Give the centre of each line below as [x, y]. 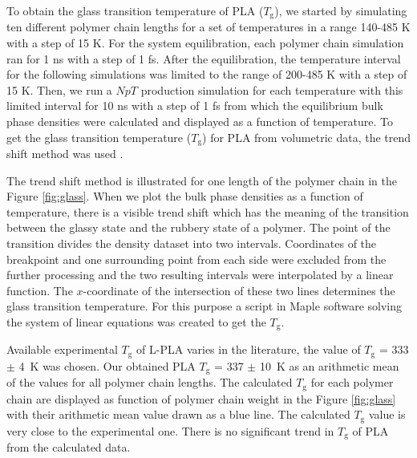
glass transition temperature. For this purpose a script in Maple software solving [204, 306]
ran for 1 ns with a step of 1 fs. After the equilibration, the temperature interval [204, 58]
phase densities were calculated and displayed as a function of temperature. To [200, 122]
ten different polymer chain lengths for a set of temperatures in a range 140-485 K [208, 27]
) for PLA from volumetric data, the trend [307, 137]
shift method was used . [65, 154]
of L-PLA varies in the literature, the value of [249, 349]
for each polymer [352, 382]
